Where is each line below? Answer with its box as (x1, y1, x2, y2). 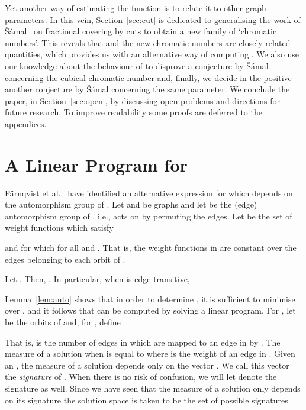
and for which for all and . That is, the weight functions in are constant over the (5, 241, 297, 254)
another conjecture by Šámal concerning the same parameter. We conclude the (5, 83, 290, 95)
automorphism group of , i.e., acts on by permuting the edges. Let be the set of (5, 209, 292, 222)
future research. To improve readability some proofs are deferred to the (5, 106, 262, 118)
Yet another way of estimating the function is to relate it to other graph (5, 2, 266, 14)
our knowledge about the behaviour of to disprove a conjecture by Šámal (5, 59, 269, 72)
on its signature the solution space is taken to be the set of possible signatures (5, 393, 288, 406)
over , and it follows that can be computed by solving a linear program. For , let (5, 304, 296, 317)
